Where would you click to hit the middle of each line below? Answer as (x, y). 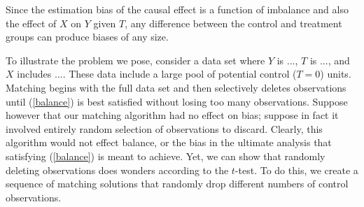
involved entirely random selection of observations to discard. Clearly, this (164, 128)
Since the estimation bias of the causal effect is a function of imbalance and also (177, 9)
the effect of (31, 23)
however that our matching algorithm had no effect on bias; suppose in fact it (172, 115)
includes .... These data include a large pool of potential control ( (157, 74)
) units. (336, 74)
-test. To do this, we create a (296, 170)
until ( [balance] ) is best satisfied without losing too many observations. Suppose (177, 101)
